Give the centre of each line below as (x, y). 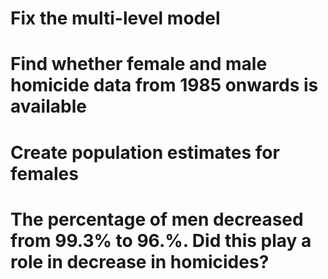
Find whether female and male (139, 64)
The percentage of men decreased (157, 219)
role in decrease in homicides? (140, 261)
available (48, 106)
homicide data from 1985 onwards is (164, 85)
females (44, 173)
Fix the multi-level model (115, 18)
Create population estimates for (145, 152)
